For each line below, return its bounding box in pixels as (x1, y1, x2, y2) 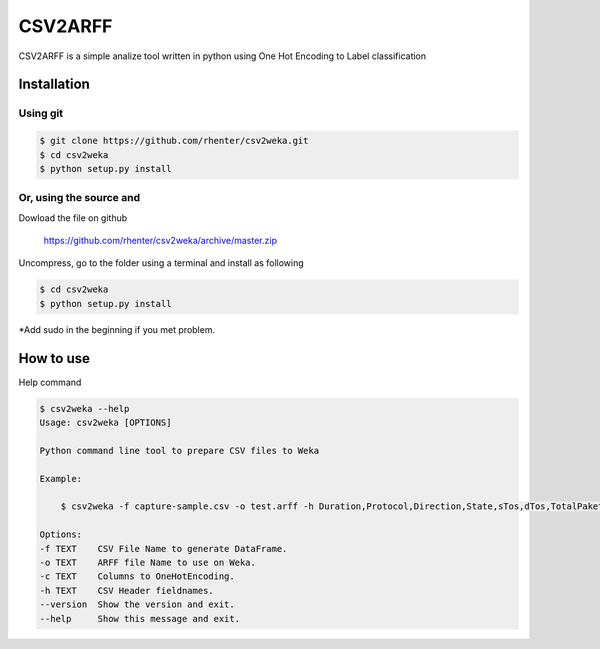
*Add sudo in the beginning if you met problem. (18, 323, 215, 335)
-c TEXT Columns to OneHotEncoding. (39, 571, 235, 582)
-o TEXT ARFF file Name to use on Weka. (39, 556, 257, 568)
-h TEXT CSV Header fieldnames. (39, 585, 214, 596)
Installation (18, 76, 90, 93)
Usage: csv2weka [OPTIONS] (39, 417, 172, 429)
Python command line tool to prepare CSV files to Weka (39, 445, 320, 456)
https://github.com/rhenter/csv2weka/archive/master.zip (43, 235, 277, 247)
